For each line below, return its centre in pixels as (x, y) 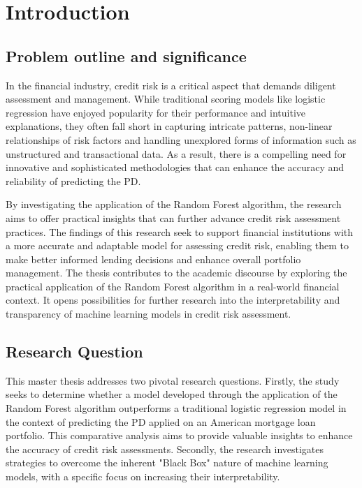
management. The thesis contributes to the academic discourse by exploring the (176, 273)
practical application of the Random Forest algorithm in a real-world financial (173, 286)
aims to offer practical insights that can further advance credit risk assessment (173, 217)
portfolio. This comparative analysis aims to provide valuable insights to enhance (179, 435)
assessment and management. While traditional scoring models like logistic (166, 99)
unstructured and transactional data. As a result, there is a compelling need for (176, 153)
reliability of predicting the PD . (73, 180)
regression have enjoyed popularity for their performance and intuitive (156, 112)
